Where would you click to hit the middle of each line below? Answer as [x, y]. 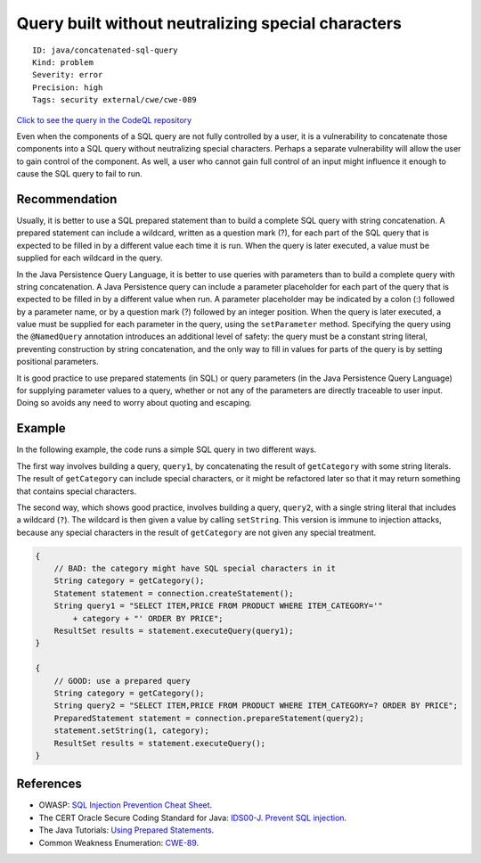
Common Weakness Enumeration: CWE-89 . [119, 842]
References [49, 784]
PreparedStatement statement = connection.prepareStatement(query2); [209, 718]
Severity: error [68, 75]
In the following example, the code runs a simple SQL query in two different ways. [167, 449]
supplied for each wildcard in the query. [90, 258]
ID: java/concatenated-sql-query [105, 50]
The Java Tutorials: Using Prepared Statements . [126, 830]
